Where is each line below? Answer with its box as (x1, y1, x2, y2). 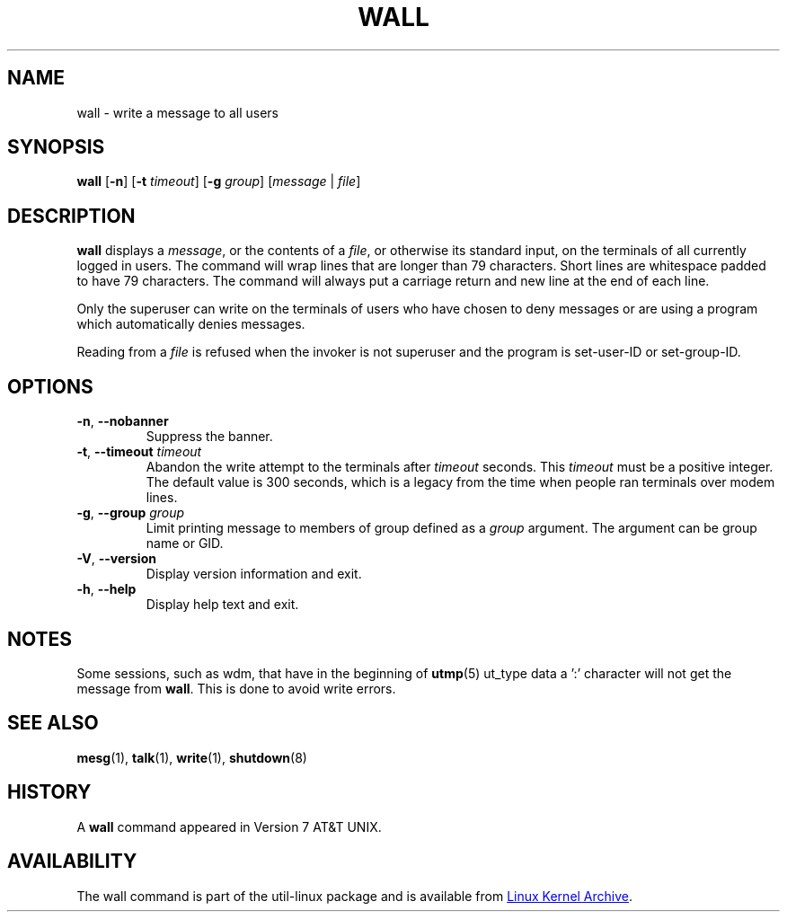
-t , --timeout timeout (76, 444, 202, 460)
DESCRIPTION (7, 204, 136, 227)
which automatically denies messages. (76, 316, 305, 332)
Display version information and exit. (146, 566, 362, 582)
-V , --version (76, 551, 156, 567)
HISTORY (7, 781, 92, 804)
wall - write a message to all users (76, 104, 279, 120)
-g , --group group (76, 505, 185, 521)
